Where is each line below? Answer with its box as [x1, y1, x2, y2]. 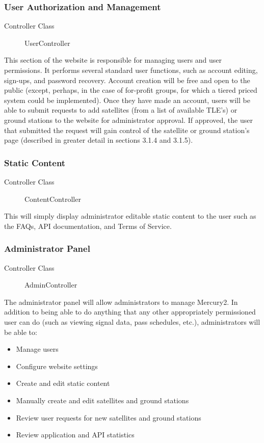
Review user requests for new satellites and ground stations [16, 412, 201, 423]
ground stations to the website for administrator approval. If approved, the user [4, 114, 253, 125]
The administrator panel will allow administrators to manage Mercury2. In [4, 296, 238, 307]
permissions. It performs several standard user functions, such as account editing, [4, 65, 258, 75]
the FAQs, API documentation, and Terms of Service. [4, 220, 172, 231]
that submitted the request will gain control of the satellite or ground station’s [4, 124, 250, 135]
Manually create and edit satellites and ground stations [16, 395, 189, 405]
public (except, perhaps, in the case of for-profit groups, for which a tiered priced [4, 85, 257, 95]
